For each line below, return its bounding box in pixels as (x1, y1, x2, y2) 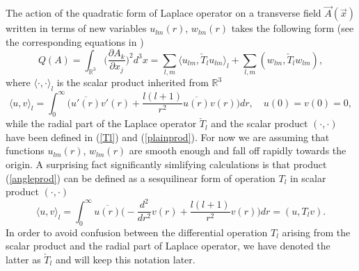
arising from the (282, 224, 351, 239)
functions (6, 143, 45, 158)
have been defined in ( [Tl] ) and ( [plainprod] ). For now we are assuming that (6, 129, 330, 144)
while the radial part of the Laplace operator (6, 116, 197, 131)
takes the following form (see (231, 21, 354, 35)
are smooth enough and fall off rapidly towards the (129, 143, 346, 158)
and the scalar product (211, 116, 308, 131)
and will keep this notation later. (55, 252, 196, 266)
